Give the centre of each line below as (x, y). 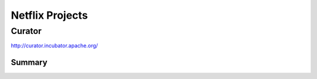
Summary (29, 62)
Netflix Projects (49, 15)
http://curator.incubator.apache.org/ (54, 46)
